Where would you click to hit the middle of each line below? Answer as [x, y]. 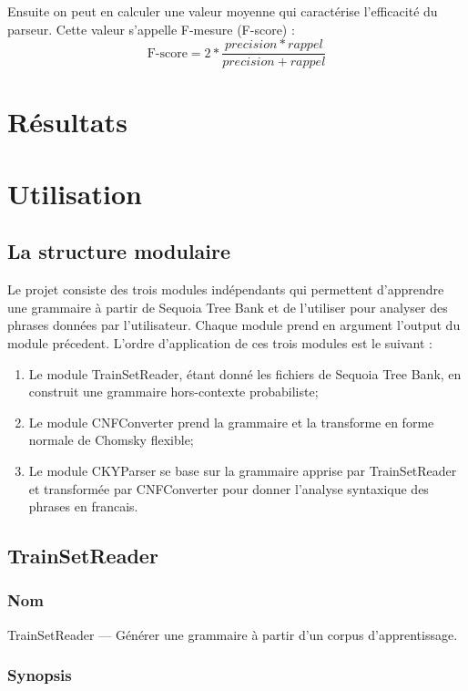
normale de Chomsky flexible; [111, 440]
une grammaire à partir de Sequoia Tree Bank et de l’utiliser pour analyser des [228, 307]
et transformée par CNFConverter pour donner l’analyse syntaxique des [229, 488]
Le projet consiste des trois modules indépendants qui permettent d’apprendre [226, 289]
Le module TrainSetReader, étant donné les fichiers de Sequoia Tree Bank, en [245, 373]
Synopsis [40, 675]
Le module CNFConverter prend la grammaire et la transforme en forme [231, 422]
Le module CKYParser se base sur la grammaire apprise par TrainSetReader [243, 470]
